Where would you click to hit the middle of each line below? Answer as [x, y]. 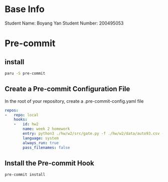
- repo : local [22, 115]
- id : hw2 [26, 124]
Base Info [25, 9]
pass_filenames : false [46, 147]
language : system [41, 138]
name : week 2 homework [46, 129]
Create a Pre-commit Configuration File [67, 89]
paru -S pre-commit [25, 73]
